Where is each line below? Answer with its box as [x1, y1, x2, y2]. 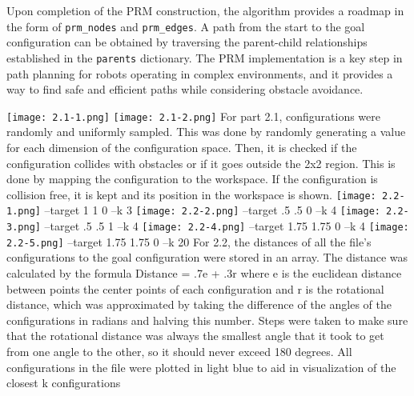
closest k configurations [6, 374, 121, 391]
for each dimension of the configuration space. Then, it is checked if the [6, 138, 357, 155]
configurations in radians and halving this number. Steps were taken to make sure [6, 311, 408, 328]
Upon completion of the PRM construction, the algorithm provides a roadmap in [6, 2, 404, 18]
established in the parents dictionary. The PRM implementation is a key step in [6, 49, 403, 66]
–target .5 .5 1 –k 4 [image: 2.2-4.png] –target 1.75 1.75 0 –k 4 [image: [44, 218, 409, 234]
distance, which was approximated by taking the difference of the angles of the [6, 296, 392, 313]
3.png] [6, 222, 41, 234]
